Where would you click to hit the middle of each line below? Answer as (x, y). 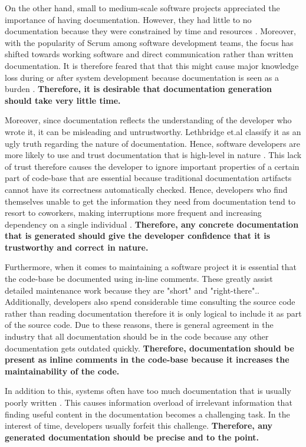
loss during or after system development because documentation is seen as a (142, 77)
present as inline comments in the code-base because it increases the (147, 359)
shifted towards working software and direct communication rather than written (149, 54)
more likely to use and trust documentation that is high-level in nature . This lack (153, 155)
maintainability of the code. (62, 371)
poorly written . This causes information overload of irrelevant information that (149, 402)
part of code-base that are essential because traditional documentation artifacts (148, 178)
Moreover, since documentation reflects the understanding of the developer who (148, 120)
